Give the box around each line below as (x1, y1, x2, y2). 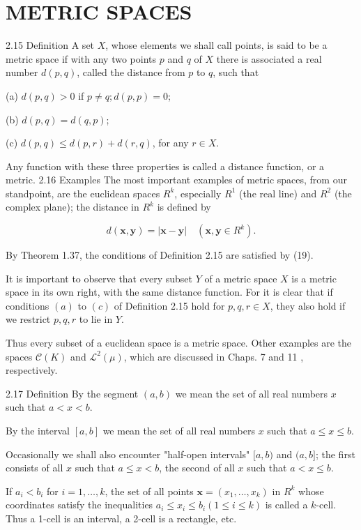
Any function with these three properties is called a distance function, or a (6, 158, 325, 173)
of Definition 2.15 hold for (114, 298, 225, 312)
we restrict (6, 312, 51, 326)
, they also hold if (270, 298, 346, 312)
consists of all (6, 460, 63, 475)
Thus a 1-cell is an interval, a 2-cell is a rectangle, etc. (6, 510, 237, 525)
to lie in (79, 312, 113, 326)
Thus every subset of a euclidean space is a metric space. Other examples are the (6, 335, 352, 350)
